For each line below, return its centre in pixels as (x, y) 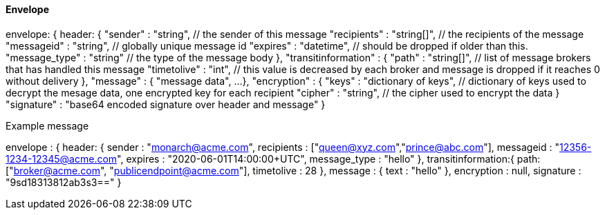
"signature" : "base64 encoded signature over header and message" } (166, 104)
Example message (47, 125)
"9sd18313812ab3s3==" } (64, 182)
